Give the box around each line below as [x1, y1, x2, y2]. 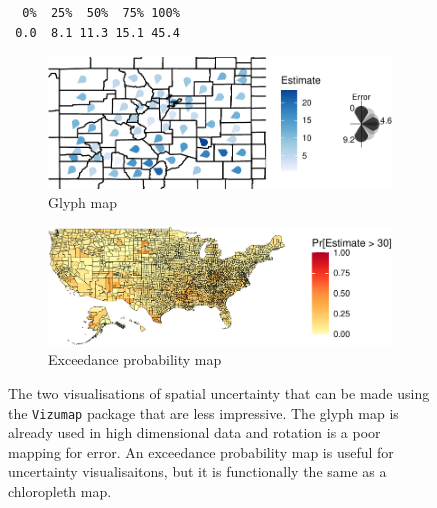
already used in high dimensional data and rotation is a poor [8, 422, 381, 443]
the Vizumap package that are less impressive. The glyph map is [8, 402, 399, 423]
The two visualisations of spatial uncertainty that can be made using [8, 383, 430, 404]
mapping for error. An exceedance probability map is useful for [8, 441, 394, 462]
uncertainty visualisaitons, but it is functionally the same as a [8, 461, 387, 482]
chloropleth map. [8, 481, 112, 502]
